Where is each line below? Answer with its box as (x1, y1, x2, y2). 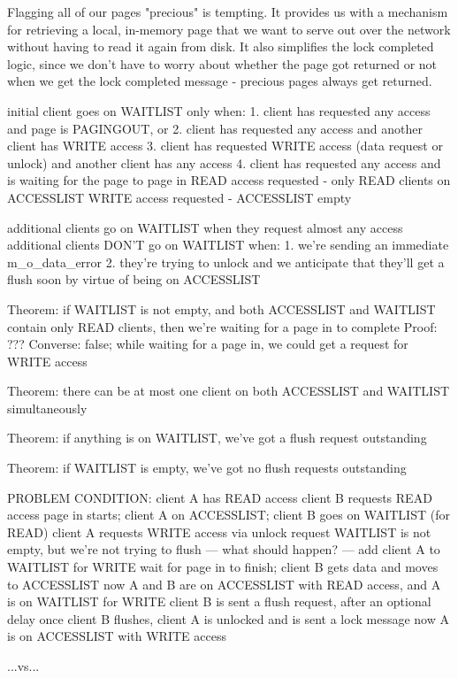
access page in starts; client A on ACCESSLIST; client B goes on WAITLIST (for (7, 505, 450, 524)
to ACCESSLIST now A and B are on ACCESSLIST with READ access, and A (7, 574, 441, 593)
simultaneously (7, 398, 88, 417)
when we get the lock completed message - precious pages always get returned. (7, 72, 432, 90)
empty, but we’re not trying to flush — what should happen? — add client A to (7, 540, 440, 559)
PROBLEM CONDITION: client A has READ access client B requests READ (7, 488, 432, 506)
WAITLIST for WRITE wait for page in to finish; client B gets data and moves (7, 558, 439, 576)
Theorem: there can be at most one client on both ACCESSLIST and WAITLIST (7, 381, 450, 400)
